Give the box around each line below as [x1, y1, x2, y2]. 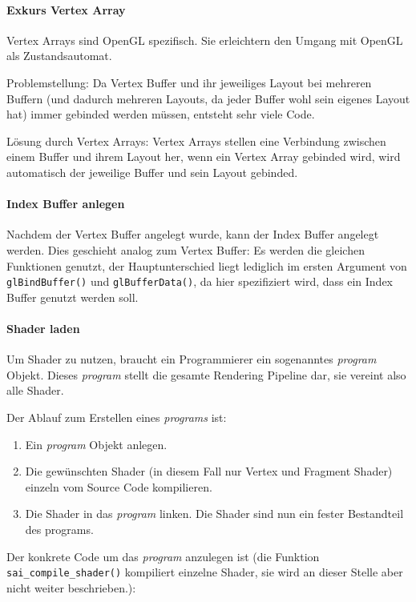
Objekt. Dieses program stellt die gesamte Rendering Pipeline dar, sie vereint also [6, 366, 406, 383]
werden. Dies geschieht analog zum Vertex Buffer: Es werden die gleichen [6, 241, 365, 258]
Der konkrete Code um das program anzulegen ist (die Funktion [6, 548, 320, 564]
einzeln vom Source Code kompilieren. [25, 478, 212, 495]
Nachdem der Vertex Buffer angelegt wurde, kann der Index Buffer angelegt [6, 226, 379, 243]
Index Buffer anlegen [6, 195, 125, 212]
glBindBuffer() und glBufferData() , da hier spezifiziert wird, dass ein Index [6, 273, 394, 290]
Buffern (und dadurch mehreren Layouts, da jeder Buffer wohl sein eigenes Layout [6, 90, 410, 106]
